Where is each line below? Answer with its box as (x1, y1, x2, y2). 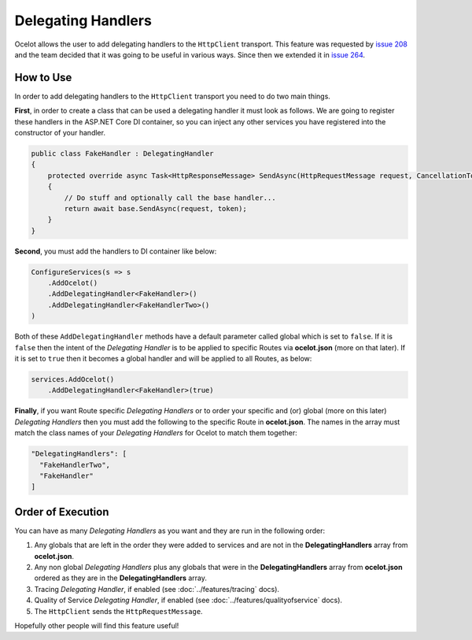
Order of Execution (14, 505, 109, 519)
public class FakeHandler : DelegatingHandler (31, 150, 214, 157)
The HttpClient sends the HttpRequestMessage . (34, 606, 204, 616)
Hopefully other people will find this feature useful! (14, 620, 179, 630)
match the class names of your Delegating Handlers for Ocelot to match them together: (14, 428, 298, 438)
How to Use (14, 71, 72, 84)
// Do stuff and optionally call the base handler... (64, 193, 276, 202)
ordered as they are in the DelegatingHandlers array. (34, 573, 208, 583)
